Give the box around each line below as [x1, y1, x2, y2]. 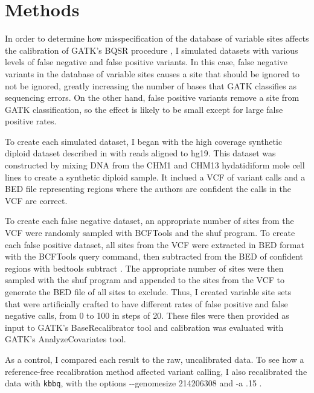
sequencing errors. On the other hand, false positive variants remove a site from [5, 91, 300, 104]
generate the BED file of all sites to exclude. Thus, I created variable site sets [5, 286, 292, 298]
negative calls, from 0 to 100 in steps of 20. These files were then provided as [5, 309, 289, 322]
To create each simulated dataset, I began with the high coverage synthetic [5, 135, 283, 147]
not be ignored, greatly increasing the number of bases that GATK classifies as [5, 79, 296, 92]
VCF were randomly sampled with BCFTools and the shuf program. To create [5, 226, 295, 239]
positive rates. [5, 115, 57, 127]
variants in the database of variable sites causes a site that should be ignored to [5, 67, 300, 80]
